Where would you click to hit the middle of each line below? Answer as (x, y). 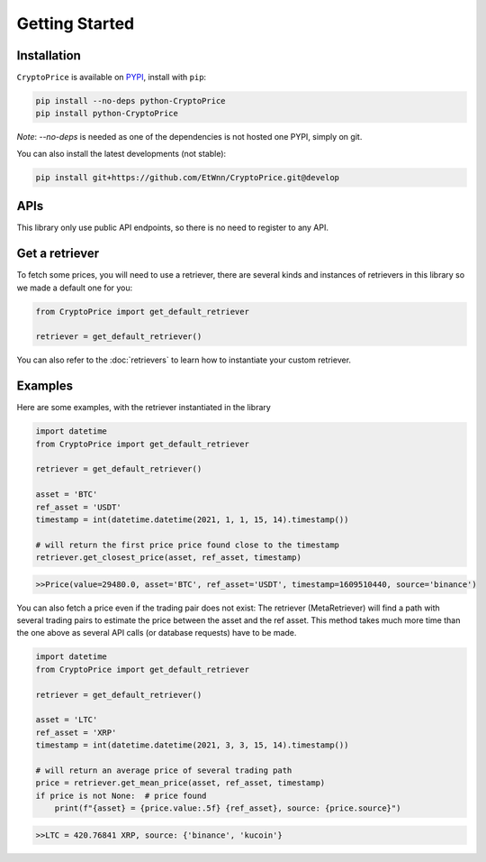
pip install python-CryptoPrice (107, 114)
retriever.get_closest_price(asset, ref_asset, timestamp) (168, 558)
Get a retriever (58, 254)
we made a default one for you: (75, 288)
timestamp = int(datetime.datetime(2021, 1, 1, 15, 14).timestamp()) (192, 519)
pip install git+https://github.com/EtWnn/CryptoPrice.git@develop (188, 177)
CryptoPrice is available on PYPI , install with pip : (112, 78)
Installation (49, 55)
